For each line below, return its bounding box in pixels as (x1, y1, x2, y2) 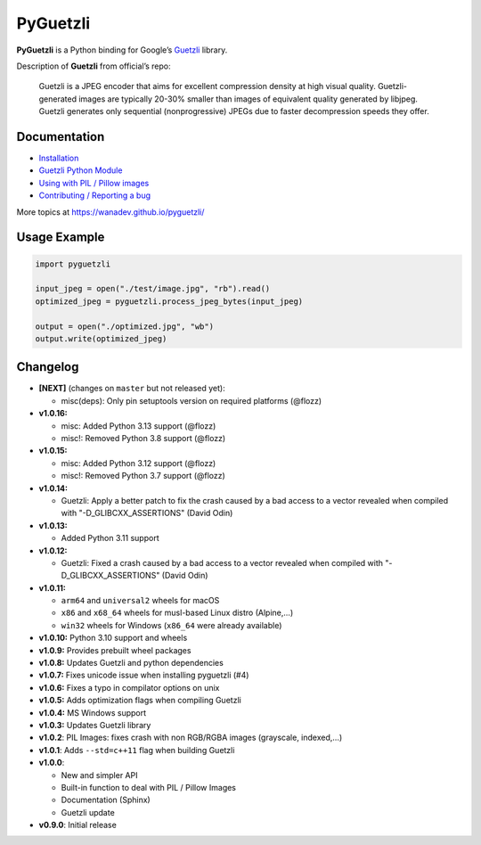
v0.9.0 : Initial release (38, 820, 118, 831)
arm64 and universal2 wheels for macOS (61, 595, 220, 606)
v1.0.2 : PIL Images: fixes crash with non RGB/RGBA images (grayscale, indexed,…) (38, 732, 343, 743)
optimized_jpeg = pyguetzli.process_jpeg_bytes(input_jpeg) (35, 296, 304, 307)
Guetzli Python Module (38, 165, 123, 176)
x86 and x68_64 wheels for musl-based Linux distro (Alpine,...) (61, 607, 294, 619)
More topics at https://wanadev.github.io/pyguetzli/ (16, 206, 205, 217)
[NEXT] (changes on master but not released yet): (38, 383, 226, 394)
